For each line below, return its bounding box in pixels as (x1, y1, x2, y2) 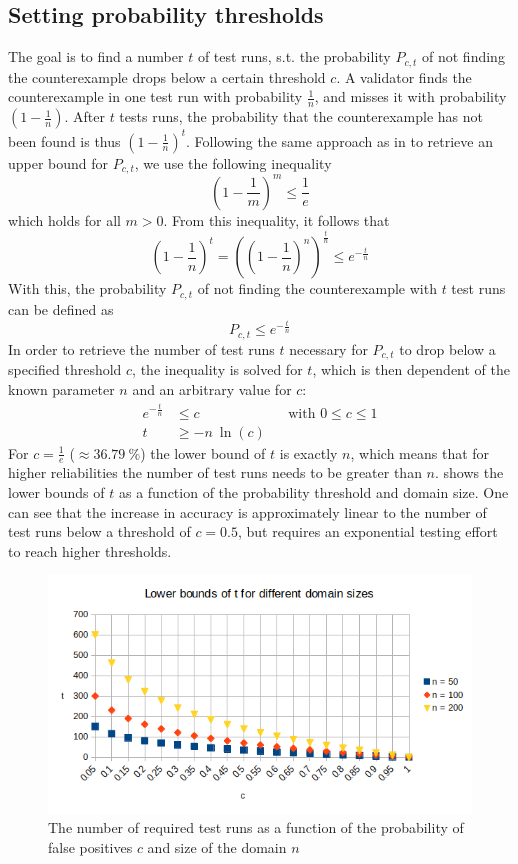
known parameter (8, 378, 115, 399)
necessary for (289, 338, 368, 359)
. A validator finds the (336, 66, 472, 87)
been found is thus (8, 130, 121, 151)
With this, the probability (8, 278, 167, 299)
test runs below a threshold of (8, 521, 191, 542)
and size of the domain (147, 836, 287, 857)
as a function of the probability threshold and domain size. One (118, 481, 509, 502)
